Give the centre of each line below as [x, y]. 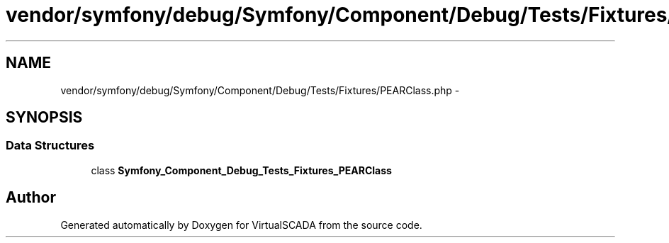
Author [31, 198]
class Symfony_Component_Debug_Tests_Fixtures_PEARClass [241, 170]
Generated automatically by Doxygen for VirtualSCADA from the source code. [241, 225]
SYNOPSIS [44, 118]
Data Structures [50, 146]
